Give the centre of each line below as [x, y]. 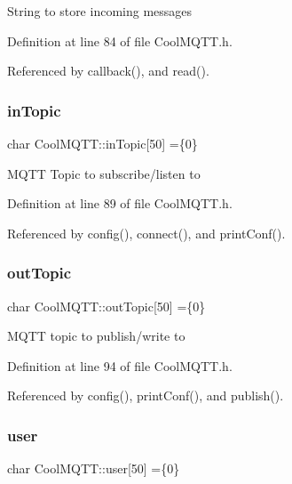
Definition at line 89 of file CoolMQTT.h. [120, 203]
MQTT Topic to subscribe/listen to [104, 173]
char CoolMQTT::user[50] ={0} [94, 468]
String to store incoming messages [100, 11]
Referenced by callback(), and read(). [108, 71]
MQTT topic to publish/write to [96, 336]
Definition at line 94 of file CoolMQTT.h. [120, 365]
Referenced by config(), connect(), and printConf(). [146, 233]
